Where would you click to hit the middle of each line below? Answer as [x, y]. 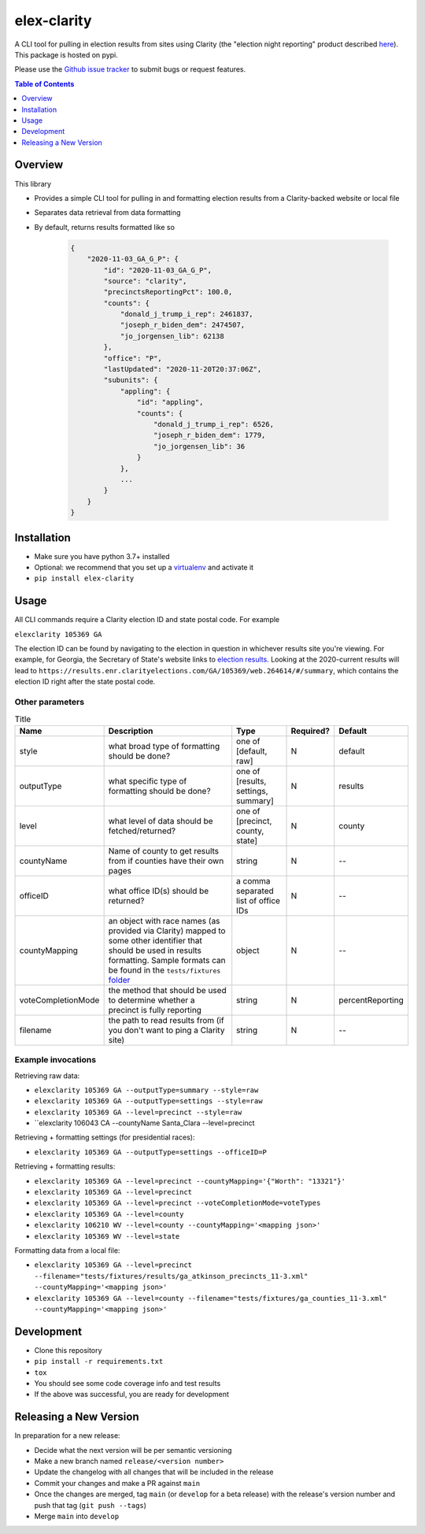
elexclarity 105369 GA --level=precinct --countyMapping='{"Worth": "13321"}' [190, 1181]
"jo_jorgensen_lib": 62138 [172, 336]
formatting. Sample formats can [167, 960]
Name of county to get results [164, 850]
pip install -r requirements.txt [99, 1362]
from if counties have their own [166, 861]
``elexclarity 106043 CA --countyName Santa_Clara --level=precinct [144, 1123]
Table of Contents [44, 83]
